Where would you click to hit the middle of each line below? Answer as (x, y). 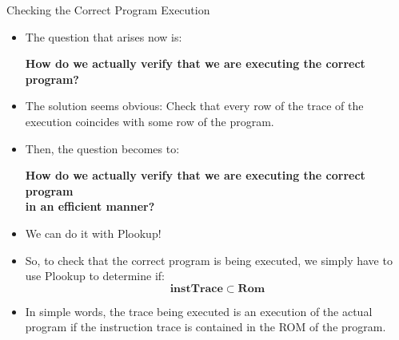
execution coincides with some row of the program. (150, 121)
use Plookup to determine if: (95, 276)
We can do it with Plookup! (93, 233)
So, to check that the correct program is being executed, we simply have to (209, 260)
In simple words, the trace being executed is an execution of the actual (199, 311)
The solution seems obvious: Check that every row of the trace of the (194, 106)
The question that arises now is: (104, 36)
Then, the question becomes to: (102, 148)
